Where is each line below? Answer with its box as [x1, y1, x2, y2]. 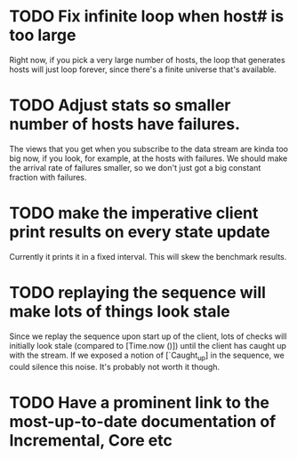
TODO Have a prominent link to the [9, 392, 269, 413]
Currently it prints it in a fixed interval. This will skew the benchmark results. [9, 251, 287, 262]
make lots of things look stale [9, 302, 230, 321]
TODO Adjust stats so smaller [9, 95, 231, 116]
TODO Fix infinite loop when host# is [9, 6, 285, 27]
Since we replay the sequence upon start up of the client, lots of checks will [9, 331, 287, 342]
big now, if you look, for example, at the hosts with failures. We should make [9, 153, 288, 164]
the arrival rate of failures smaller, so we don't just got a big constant [9, 162, 261, 173]
